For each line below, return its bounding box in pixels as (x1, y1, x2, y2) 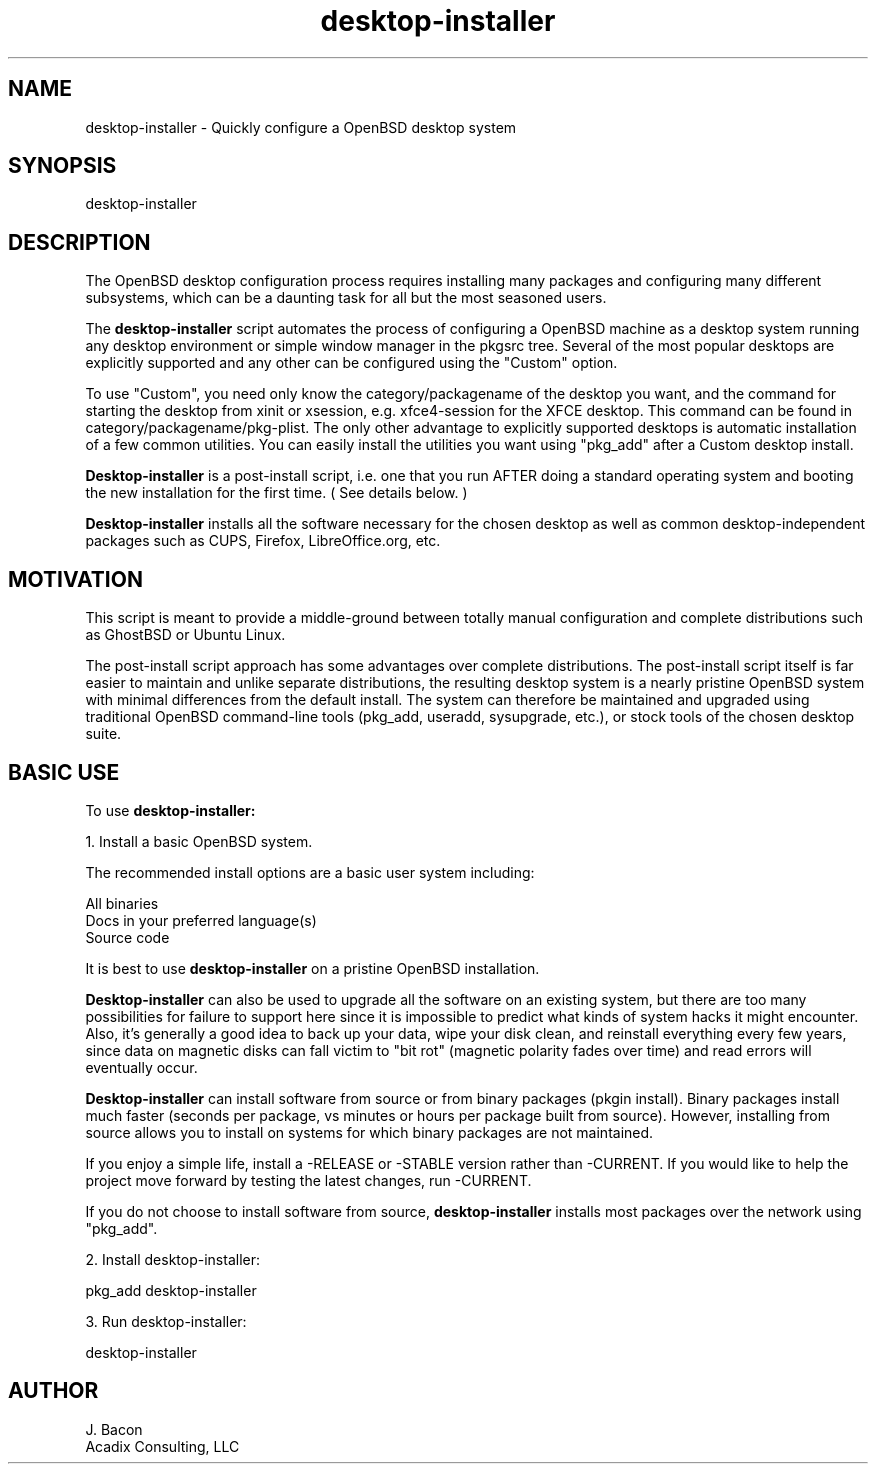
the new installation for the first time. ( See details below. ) (85, 484, 468, 502)
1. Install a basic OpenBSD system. (85, 832, 313, 850)
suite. (85, 725, 122, 743)
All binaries (85, 894, 159, 912)
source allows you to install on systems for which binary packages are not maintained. (85, 1123, 654, 1141)
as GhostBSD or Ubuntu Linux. (85, 626, 286, 644)
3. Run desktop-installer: (85, 1312, 247, 1330)
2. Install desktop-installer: (85, 1250, 261, 1268)
